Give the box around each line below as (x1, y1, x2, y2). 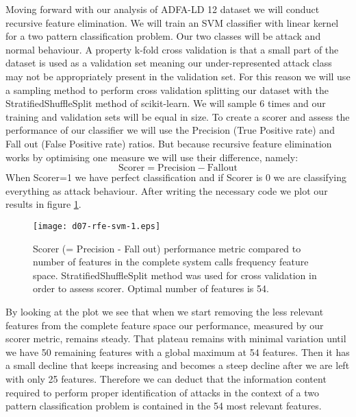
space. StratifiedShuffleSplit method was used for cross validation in (33, 267, 317, 282)
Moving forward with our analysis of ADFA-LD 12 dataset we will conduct (5, 2, 320, 16)
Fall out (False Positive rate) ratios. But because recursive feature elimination (5, 136, 332, 150)
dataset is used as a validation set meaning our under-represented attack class (5, 56, 332, 70)
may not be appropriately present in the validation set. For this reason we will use (5, 69, 351, 83)
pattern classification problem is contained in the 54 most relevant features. (5, 398, 322, 413)
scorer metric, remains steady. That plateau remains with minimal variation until (5, 331, 346, 346)
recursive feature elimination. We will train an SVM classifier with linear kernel (5, 15, 339, 29)
